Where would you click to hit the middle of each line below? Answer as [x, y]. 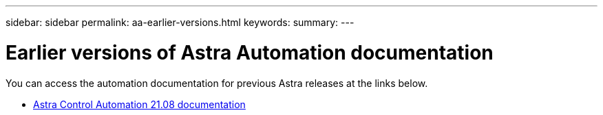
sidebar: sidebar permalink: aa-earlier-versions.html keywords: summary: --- [180, 22]
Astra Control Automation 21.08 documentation [139, 104]
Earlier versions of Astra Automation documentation [250, 52]
